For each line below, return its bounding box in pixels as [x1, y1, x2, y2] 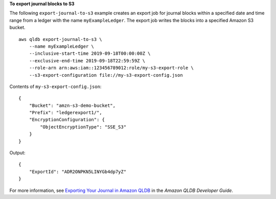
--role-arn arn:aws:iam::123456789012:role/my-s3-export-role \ [29, 65, 194, 71]
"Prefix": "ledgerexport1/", [29, 110, 102, 116]
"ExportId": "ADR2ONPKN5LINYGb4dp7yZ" [29, 169, 127, 174]
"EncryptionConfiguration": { [29, 117, 105, 123]
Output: [9, 150, 26, 156]
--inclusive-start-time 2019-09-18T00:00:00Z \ [29, 51, 151, 56]
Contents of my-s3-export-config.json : [9, 83, 102, 90]
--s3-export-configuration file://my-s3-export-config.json [29, 72, 183, 78]
